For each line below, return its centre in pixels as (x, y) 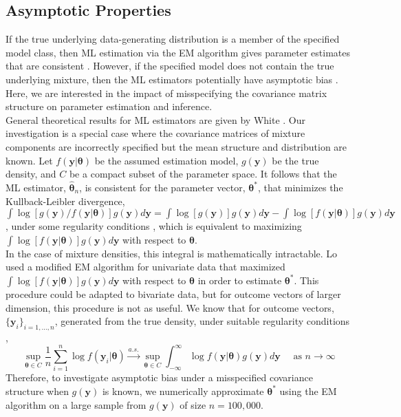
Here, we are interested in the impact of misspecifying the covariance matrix (166, 93)
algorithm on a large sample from (76, 404)
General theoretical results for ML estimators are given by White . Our (156, 119)
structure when (37, 391)
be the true (295, 160)
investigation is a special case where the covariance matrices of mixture (155, 133)
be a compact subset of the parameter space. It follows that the (203, 174)
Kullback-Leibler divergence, (65, 201)
